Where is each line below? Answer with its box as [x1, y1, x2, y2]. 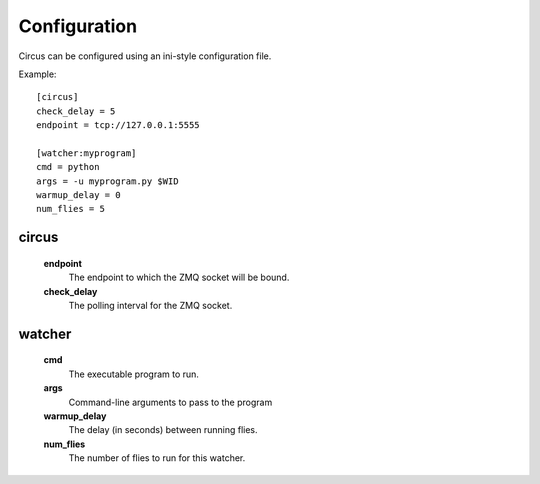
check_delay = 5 [36, 105, 116, 117]
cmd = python [36, 161, 100, 173]
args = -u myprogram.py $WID [36, 175, 179, 187]
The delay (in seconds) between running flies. [68, 424, 259, 436]
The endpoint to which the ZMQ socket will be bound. [68, 271, 290, 284]
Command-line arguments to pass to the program [68, 396, 273, 408]
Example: [18, 68, 57, 80]
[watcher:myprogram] [36, 147, 137, 159]
